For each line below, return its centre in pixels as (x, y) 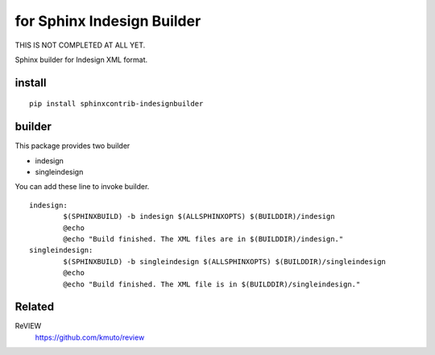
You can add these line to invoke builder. (82, 187)
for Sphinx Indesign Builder (108, 21)
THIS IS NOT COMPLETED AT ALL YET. (80, 45)
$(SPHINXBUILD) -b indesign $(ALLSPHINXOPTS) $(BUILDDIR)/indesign (199, 217)
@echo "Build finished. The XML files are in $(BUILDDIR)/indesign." (203, 239)
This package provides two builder (72, 146)
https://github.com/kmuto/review (90, 337)
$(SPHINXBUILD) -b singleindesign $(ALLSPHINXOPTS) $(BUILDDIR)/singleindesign (225, 261)
